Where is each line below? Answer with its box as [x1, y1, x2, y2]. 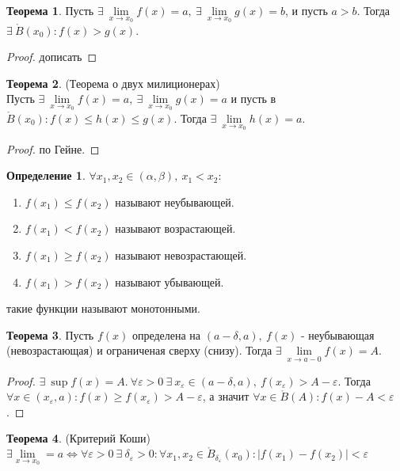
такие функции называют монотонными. [6, 300, 200, 317]
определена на [131, 326, 201, 343]
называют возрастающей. [115, 220, 236, 237]
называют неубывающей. [115, 193, 234, 210]
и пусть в [230, 90, 276, 107]
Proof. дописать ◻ [6, 48, 97, 65]
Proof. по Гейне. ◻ [6, 140, 100, 157]
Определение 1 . [6, 167, 86, 184]
